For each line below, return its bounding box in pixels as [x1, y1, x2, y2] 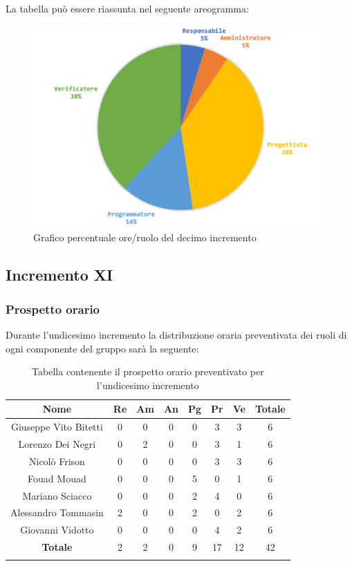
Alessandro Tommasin [10, 505, 104, 520]
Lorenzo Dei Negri [18, 437, 96, 451]
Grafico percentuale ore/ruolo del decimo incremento [33, 230, 257, 245]
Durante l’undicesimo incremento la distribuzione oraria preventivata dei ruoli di [6, 327, 347, 341]
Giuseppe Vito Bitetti [10, 419, 103, 434]
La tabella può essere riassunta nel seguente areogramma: [6, 1, 249, 15]
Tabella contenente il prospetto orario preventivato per [32, 364, 264, 379]
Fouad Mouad [28, 471, 86, 485]
